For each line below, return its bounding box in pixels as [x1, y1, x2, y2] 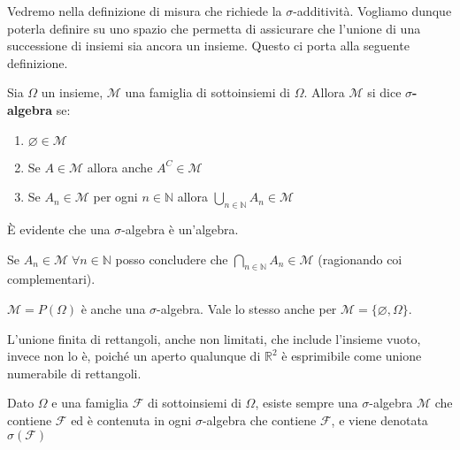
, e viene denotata [331, 410, 428, 429]
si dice [367, 83, 402, 102]
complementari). [7, 270, 96, 288]
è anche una [80, 299, 146, 317]
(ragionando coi [318, 249, 402, 268]
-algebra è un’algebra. [121, 219, 239, 238]
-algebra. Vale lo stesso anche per [157, 299, 337, 317]
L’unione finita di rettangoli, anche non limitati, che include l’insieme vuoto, [7, 329, 421, 347]
